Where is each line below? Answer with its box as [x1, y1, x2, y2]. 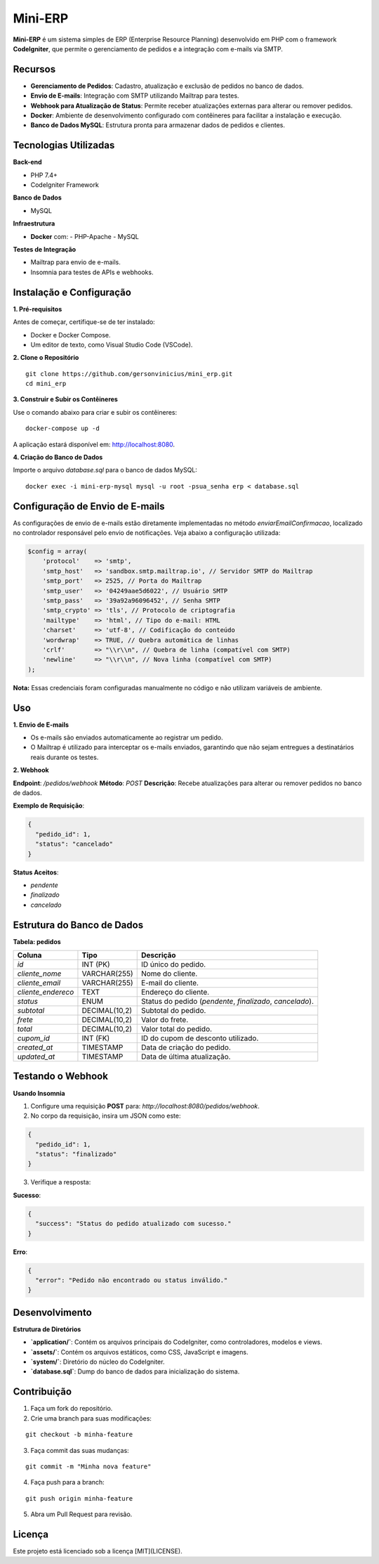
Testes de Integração [13, 245, 77, 254]
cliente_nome [17, 969, 62, 978]
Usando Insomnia [13, 1089, 66, 1097]
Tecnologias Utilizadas [13, 139, 115, 151]
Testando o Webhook [13, 1071, 109, 1082]
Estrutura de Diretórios [13, 1325, 81, 1333]
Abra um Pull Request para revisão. [30, 1510, 133, 1518]
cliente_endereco [17, 988, 74, 997]
